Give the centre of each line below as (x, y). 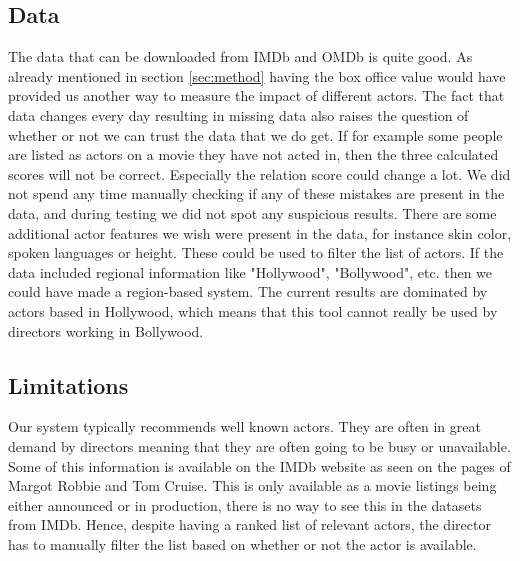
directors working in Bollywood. (106, 330)
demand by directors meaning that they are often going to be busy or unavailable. (259, 445)
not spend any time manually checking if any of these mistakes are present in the (256, 193)
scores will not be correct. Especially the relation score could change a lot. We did (259, 173)
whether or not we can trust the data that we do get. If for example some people (255, 134)
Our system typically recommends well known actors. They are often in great (244, 426)
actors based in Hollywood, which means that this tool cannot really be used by (253, 310)
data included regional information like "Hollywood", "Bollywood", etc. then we (250, 271)
